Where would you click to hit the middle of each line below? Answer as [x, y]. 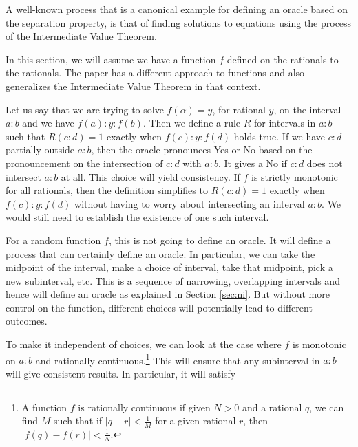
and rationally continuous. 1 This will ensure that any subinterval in [178, 359]
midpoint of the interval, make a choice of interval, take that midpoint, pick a [169, 267]
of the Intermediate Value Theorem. [81, 36]
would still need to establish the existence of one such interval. [137, 217]
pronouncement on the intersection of [84, 163]
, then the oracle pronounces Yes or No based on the [202, 150]
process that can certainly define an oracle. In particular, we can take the [160, 253]
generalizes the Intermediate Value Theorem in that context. [133, 86]
